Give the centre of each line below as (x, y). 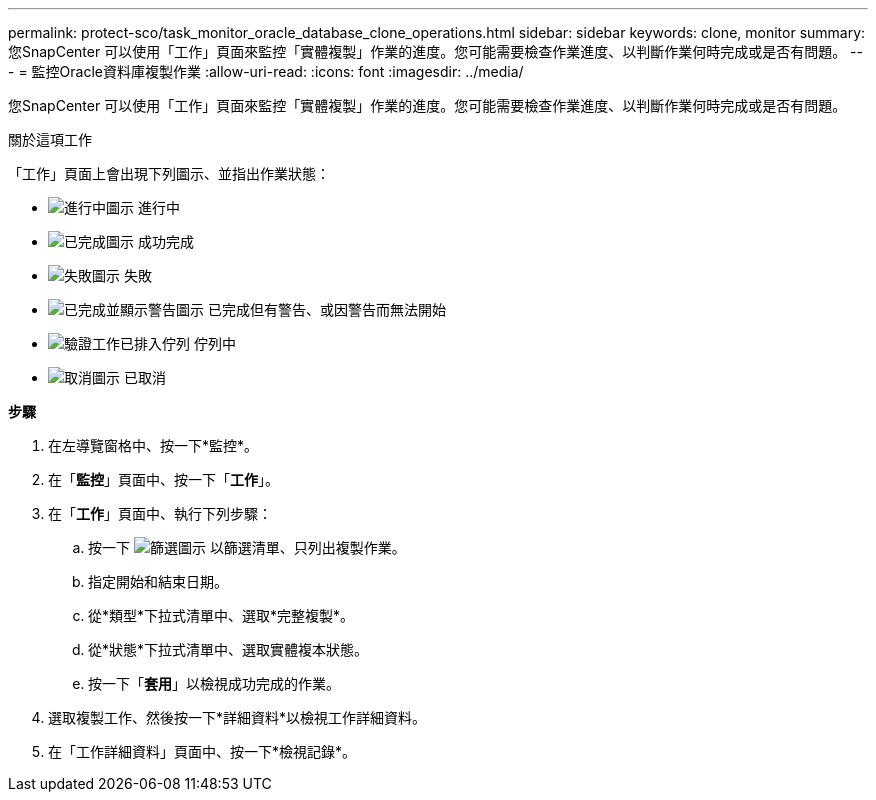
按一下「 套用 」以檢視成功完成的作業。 (214, 683)
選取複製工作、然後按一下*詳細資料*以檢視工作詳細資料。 (237, 717)
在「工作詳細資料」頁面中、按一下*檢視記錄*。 (202, 751)
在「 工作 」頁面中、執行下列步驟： (160, 513)
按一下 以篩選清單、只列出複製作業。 (247, 547)
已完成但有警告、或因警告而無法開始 (326, 309)
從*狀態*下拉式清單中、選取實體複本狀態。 (228, 649)
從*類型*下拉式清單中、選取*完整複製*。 (221, 615)
